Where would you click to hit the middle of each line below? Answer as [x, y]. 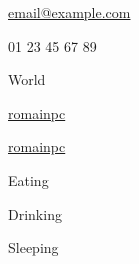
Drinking [35, 213]
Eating [28, 179]
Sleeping [33, 247]
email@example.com [69, 12]
